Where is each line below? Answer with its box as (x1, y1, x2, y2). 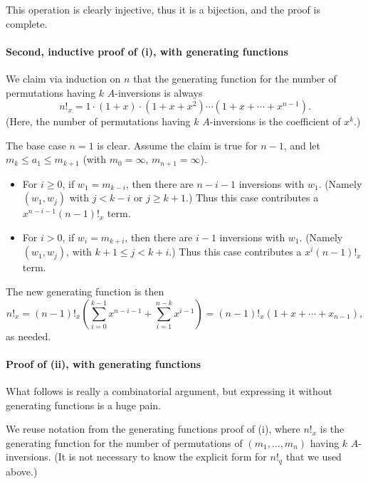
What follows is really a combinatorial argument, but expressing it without (6, 384, 332, 399)
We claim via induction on (6, 70, 121, 85)
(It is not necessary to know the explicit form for (54, 449, 267, 464)
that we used (285, 449, 342, 464)
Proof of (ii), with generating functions (6, 356, 201, 371)
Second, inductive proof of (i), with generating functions (6, 43, 288, 58)
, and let (283, 137, 320, 152)
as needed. (6, 328, 51, 343)
